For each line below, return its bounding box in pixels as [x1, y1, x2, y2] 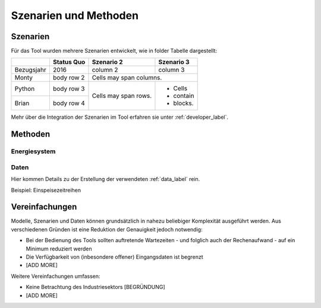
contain [173, 92, 194, 100]
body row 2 [52, 74, 85, 82]
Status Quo [52, 58, 86, 66]
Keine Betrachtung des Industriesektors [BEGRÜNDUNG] [26, 284, 166, 291]
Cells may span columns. [92, 74, 162, 82]
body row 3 [52, 85, 85, 93]
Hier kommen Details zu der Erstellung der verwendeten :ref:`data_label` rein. [11, 176, 200, 183]
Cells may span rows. [92, 92, 152, 100]
